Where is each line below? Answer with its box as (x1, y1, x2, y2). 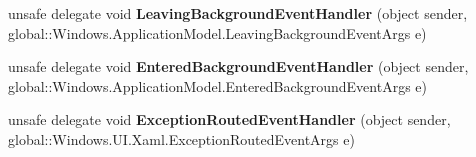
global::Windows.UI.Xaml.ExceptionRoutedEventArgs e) (8, 128, 355, 149)
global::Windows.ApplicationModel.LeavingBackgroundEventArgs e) (8, 22, 427, 43)
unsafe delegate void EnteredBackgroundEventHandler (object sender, (8, 56, 469, 77)
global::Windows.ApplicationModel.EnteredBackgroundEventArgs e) (8, 75, 427, 96)
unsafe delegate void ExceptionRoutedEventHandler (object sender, (8, 109, 451, 130)
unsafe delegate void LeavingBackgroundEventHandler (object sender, (8, 3, 468, 23)
